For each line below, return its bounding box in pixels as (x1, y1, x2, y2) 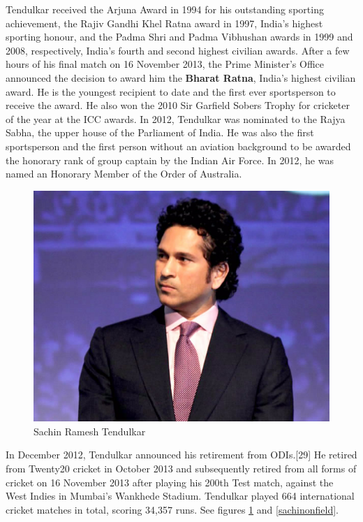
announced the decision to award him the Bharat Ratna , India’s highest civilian (6, 70, 356, 85)
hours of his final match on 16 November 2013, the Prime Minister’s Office (6, 57, 325, 71)
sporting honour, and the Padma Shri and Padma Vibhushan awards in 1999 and (6, 29, 353, 44)
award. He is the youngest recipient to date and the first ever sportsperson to (6, 84, 336, 99)
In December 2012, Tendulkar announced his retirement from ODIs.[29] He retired (6, 447, 357, 462)
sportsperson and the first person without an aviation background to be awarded (6, 138, 351, 153)
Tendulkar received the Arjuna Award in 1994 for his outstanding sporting (6, 2, 324, 16)
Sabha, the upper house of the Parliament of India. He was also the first (6, 125, 314, 140)
